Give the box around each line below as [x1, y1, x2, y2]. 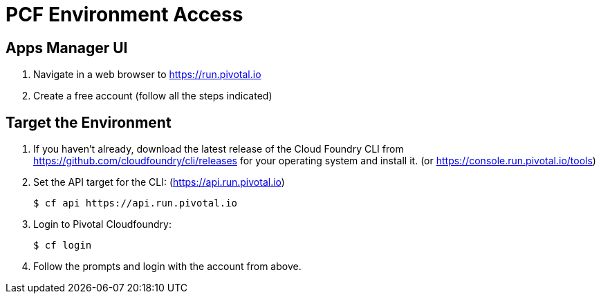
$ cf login [33, 240, 92, 251]
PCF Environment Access [6, 3, 243, 26]
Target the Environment [6, 113, 172, 131]
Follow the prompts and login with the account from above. [33, 260, 302, 273]
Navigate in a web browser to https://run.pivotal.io [33, 68, 261, 81]
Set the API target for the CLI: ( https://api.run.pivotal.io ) [33, 176, 285, 189]
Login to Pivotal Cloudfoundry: [33, 218, 172, 231]
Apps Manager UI [6, 39, 128, 57]
